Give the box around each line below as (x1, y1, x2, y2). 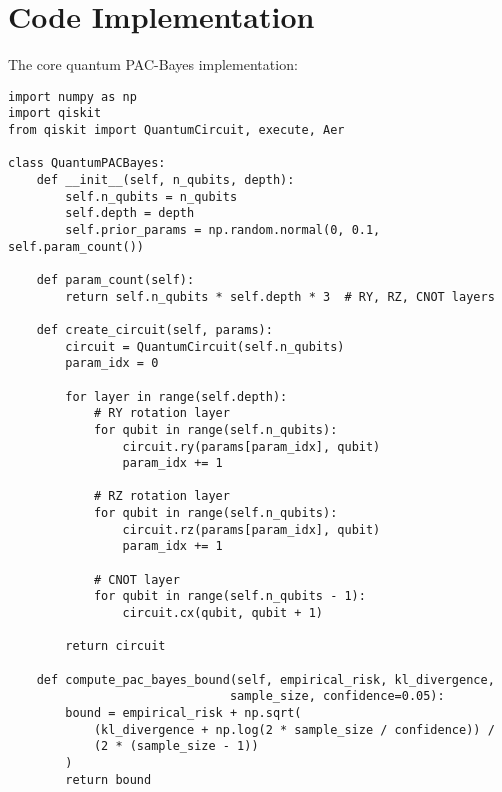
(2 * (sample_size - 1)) (93, 739, 259, 754)
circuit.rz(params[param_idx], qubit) (122, 522, 381, 537)
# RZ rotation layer (93, 489, 230, 504)
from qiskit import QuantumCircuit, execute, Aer (8, 123, 345, 138)
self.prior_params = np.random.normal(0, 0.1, (65, 222, 381, 237)
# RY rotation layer (93, 406, 230, 421)
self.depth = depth (65, 206, 195, 221)
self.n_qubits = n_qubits (65, 189, 238, 204)
